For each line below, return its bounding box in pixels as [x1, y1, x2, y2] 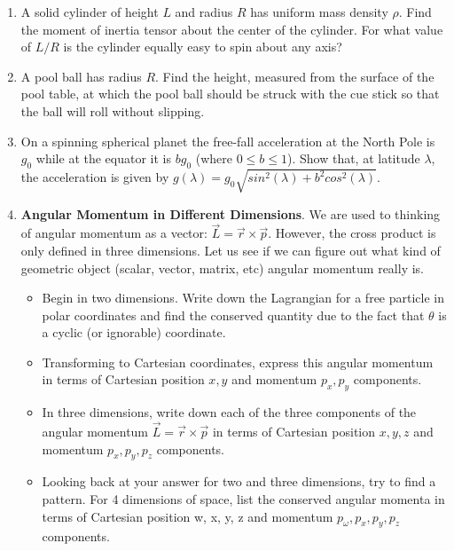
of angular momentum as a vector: [20, 224, 207, 242]
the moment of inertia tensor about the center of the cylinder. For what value [20, 20, 443, 38]
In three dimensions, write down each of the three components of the [42, 403, 417, 421]
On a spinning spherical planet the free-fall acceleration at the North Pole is [20, 131, 435, 150]
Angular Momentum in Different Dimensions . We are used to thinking [20, 204, 441, 223]
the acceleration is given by [20, 168, 169, 186]
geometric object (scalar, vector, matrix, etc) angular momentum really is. [20, 258, 424, 277]
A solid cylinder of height [20, 3, 159, 20]
